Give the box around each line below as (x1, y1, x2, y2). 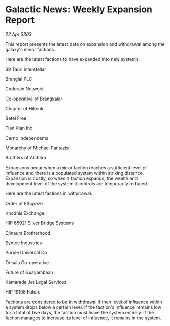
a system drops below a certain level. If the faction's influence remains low (5, 304, 161, 310)
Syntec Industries (5, 240, 42, 246)
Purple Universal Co (5, 249, 47, 255)
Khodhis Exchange (5, 210, 45, 216)
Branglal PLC (5, 76, 32, 82)
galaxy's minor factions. (5, 46, 56, 52)
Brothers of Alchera (5, 154, 47, 160)
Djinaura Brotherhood (5, 230, 51, 236)
